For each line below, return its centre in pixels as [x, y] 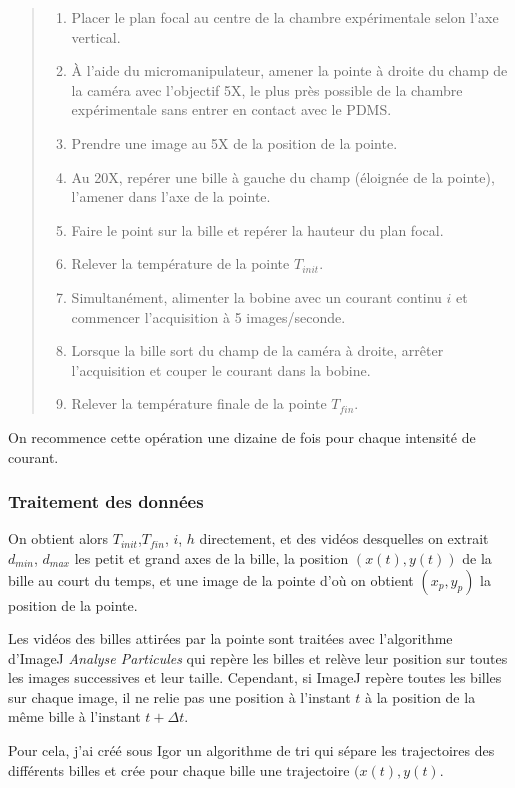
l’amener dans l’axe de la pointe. [171, 196]
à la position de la [420, 696]
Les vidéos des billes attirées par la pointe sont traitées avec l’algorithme [230, 638]
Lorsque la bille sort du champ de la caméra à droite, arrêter [257, 350]
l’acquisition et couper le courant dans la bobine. [221, 369]
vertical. [96, 36]
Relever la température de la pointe [180, 263]
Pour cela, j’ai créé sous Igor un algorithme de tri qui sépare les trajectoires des [251, 750]
